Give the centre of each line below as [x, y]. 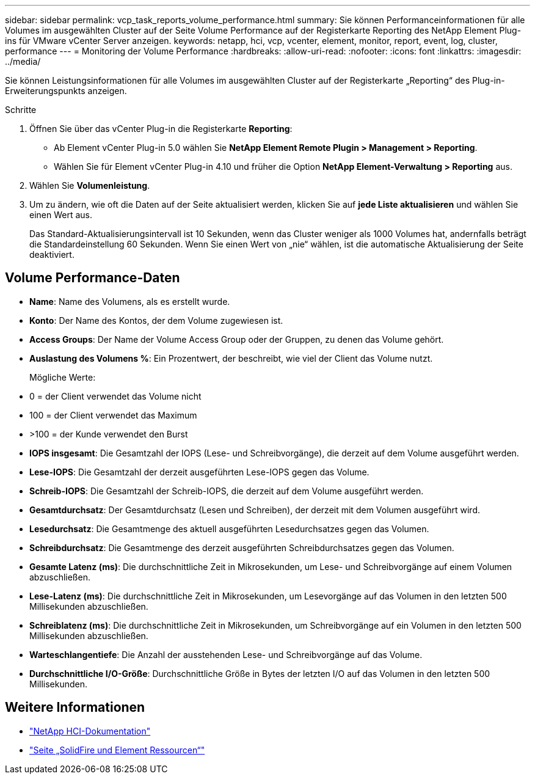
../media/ [23, 61]
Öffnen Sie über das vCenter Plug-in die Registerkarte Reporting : [161, 129]
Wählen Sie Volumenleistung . [90, 185]
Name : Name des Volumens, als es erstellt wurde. [130, 301]
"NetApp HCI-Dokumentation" [90, 731]
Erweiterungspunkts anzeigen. [66, 91]
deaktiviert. [52, 254]
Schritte [21, 110]
